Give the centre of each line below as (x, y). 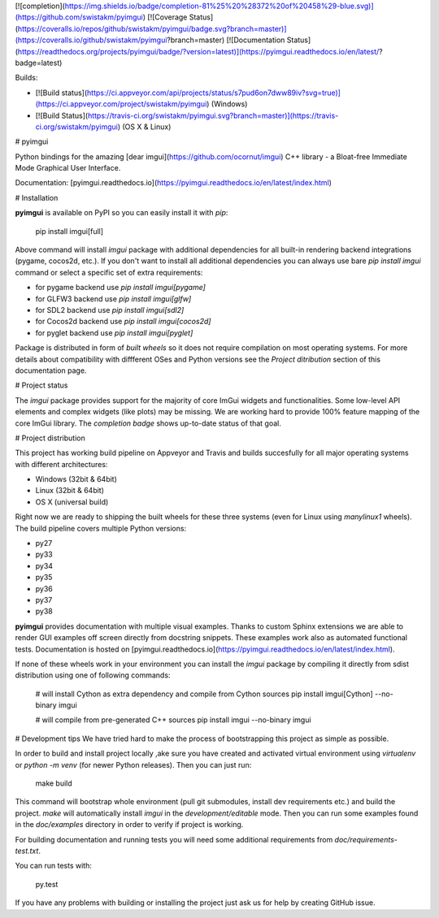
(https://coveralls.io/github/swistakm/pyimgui (91, 40)
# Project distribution (50, 438)
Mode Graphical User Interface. (68, 168)
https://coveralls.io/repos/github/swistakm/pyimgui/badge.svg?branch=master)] (152, 28)
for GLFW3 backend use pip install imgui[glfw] (113, 299)
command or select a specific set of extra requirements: (109, 272)
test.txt (27, 851)
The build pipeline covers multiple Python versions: (101, 528)
